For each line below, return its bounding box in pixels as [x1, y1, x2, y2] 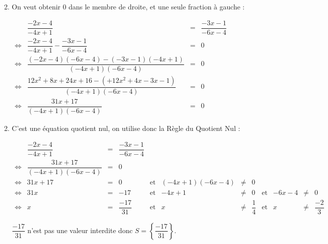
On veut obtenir [11, 1, 61, 11]
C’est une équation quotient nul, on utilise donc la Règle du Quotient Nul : [11, 123, 240, 133]
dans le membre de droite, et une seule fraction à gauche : [68, 1, 245, 11]
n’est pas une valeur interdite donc [27, 225, 133, 235]
